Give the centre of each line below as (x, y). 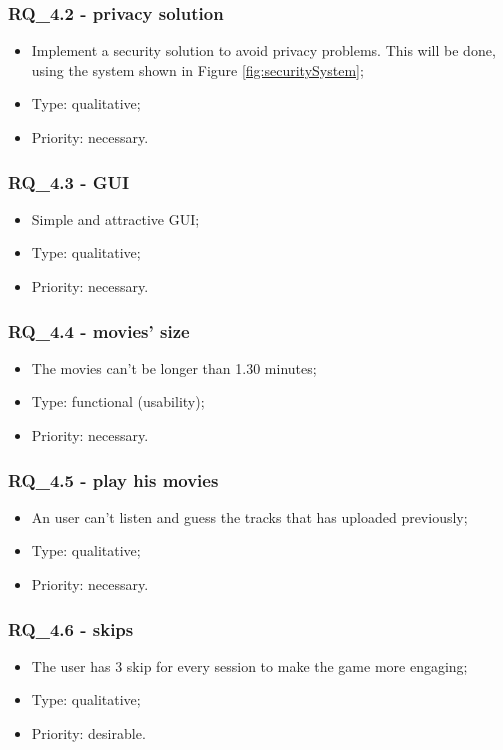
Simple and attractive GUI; (115, 218)
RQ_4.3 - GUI (69, 181)
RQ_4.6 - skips (71, 628)
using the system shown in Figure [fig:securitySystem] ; (197, 69)
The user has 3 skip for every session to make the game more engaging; (249, 665)
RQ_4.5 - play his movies (113, 479)
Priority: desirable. (88, 733)
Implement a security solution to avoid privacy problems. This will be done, (263, 50)
